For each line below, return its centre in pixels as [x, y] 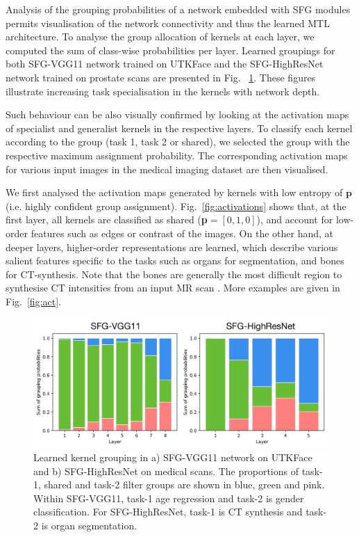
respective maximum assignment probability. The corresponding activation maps [177, 155]
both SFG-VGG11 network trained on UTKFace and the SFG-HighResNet [165, 64]
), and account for [295, 219]
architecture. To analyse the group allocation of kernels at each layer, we [160, 37]
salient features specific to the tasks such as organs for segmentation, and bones [175, 261]
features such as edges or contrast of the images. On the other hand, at [182, 233]
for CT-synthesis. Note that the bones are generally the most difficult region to [174, 274]
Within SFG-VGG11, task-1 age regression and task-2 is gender [169, 498]
